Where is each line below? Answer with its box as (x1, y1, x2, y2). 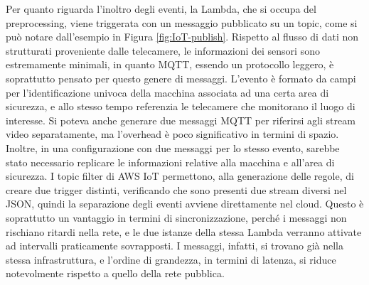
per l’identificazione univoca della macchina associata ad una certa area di (6, 85, 329, 100)
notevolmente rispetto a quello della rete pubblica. (6, 266, 225, 281)
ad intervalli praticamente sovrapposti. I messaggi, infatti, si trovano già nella (6, 238, 343, 253)
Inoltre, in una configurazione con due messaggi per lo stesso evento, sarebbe (6, 140, 340, 155)
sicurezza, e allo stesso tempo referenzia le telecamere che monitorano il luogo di (6, 99, 355, 114)
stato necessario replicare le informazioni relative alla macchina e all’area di (6, 154, 335, 169)
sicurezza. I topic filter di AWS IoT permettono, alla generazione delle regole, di (6, 168, 354, 183)
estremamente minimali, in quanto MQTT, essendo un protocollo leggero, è (6, 57, 334, 72)
